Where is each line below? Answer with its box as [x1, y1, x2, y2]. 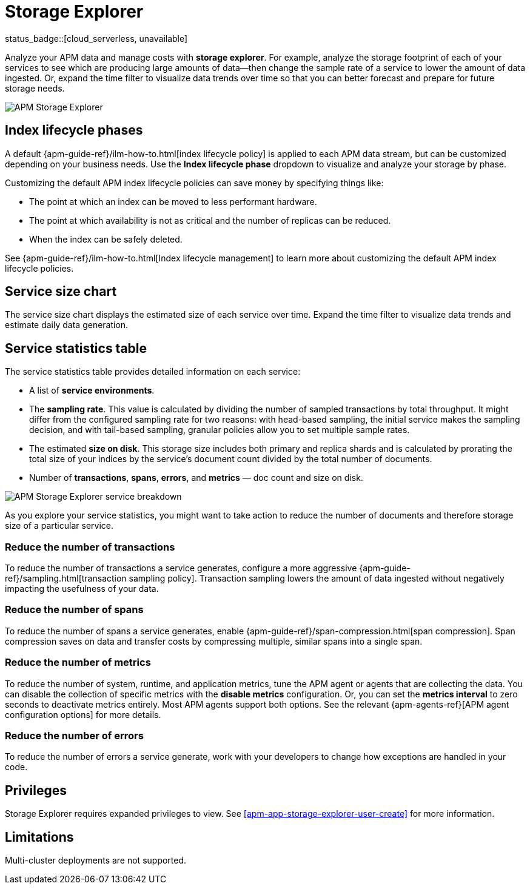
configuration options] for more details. [5, 709, 161, 720]
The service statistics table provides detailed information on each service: [5, 366, 301, 377]
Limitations [5, 829, 74, 845]
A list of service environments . [29, 385, 155, 396]
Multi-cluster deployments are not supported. [5, 854, 187, 865]
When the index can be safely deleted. [29, 233, 183, 244]
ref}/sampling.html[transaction [5, 573, 127, 584]
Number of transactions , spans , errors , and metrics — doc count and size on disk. [29, 472, 363, 483]
